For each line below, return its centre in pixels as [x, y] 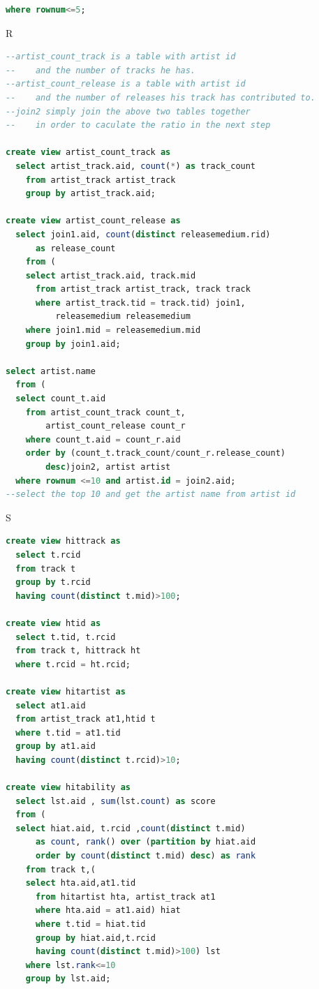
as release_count [75, 248]
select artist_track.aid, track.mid [111, 275]
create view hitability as [68, 788]
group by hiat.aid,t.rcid [95, 938]
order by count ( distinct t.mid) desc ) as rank [146, 856]
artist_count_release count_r [116, 426]
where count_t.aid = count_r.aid [103, 439]
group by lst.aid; [68, 979]
